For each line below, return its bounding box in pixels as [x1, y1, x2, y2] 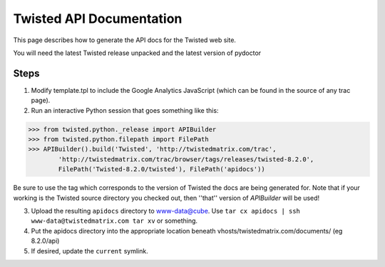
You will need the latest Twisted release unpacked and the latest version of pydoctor [13, 49, 262, 57]
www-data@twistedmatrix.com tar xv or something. [31, 216, 198, 225]
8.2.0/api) [31, 236, 60, 246]
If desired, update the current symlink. [31, 246, 149, 255]
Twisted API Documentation [13, 11, 183, 26]
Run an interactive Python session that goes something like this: [31, 106, 219, 114]
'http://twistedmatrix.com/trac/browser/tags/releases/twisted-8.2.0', [58, 155, 314, 163]
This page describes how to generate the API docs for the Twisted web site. [13, 36, 237, 44]
